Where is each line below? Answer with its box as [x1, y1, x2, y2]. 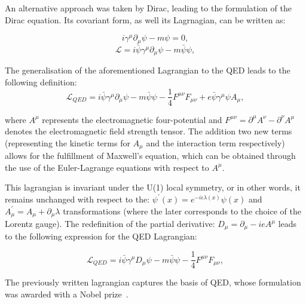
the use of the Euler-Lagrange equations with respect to [5, 161, 209, 173]
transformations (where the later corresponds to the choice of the [63, 204, 301, 217]
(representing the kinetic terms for [5, 136, 130, 149]
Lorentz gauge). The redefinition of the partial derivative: [5, 217, 215, 230]
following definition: [5, 75, 77, 88]
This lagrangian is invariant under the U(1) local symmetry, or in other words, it [5, 181, 301, 194]
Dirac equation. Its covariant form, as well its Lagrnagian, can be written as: [5, 13, 286, 26]
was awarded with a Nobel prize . [5, 287, 128, 300]
